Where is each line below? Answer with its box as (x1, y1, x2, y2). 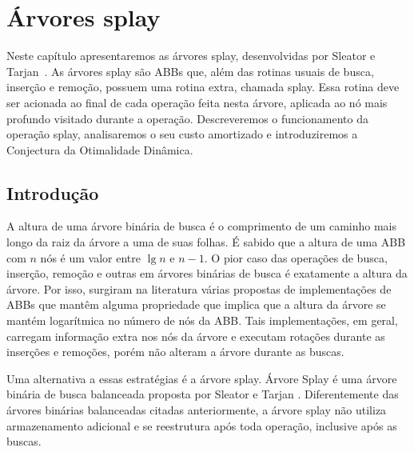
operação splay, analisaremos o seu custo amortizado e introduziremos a (6, 126, 358, 142)
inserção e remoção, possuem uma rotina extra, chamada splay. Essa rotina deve (6, 78, 400, 95)
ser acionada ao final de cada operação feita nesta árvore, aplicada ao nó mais (6, 94, 388, 110)
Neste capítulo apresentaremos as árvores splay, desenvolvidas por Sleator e (6, 47, 376, 64)
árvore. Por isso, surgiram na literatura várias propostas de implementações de (6, 280, 392, 297)
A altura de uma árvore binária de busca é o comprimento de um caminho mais (6, 218, 396, 234)
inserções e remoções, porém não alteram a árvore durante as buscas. (6, 343, 344, 360)
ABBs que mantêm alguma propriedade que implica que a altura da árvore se (6, 296, 386, 313)
